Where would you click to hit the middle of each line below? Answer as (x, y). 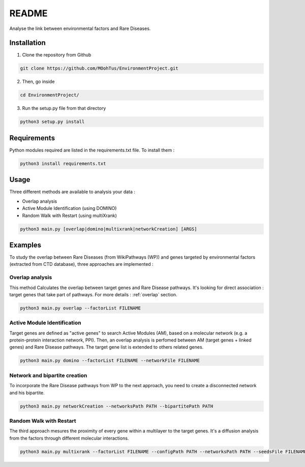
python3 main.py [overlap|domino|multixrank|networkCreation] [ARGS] (109, 229)
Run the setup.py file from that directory (64, 108)
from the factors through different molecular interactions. (69, 438)
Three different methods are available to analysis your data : (72, 192)
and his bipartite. (27, 393)
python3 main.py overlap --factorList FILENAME (80, 308)
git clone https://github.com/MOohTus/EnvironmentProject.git (99, 68)
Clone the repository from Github (57, 55)
